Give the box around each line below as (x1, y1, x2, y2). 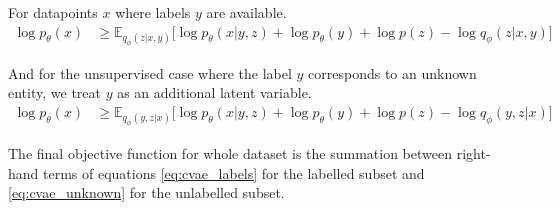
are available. (206, 2, 287, 22)
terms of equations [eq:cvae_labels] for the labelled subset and (43, 162, 425, 183)
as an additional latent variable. (117, 82, 312, 103)
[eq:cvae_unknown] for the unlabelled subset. (8, 182, 285, 203)
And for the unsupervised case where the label (8, 62, 292, 83)
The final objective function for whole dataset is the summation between (8, 143, 452, 163)
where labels (115, 2, 191, 22)
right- (456, 143, 491, 163)
